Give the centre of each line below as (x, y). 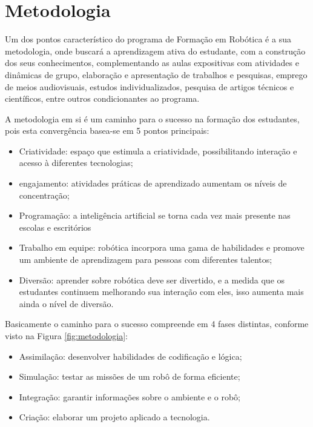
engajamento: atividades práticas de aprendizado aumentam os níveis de (153, 183)
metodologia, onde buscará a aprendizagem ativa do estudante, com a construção (155, 51)
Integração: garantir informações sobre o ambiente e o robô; (130, 396)
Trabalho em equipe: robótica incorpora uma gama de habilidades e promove (162, 247)
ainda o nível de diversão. (66, 303)
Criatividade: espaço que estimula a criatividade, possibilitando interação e (158, 151)
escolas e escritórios (55, 227)
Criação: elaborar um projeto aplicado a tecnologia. (114, 417)
